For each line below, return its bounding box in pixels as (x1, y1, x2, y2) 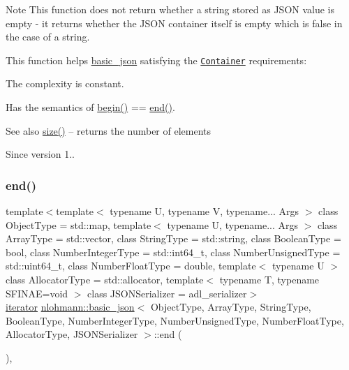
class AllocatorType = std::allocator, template (6, 272, 204, 286)
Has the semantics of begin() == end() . (6, 100, 175, 114)
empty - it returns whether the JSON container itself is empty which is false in (6, 15, 343, 30)
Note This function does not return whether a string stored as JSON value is (6, 2, 335, 16)
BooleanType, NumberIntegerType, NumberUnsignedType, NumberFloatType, (6, 313, 344, 327)
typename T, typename (219, 272, 320, 286)
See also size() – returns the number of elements (6, 123, 211, 138)
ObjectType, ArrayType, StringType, (150, 299, 311, 314)
